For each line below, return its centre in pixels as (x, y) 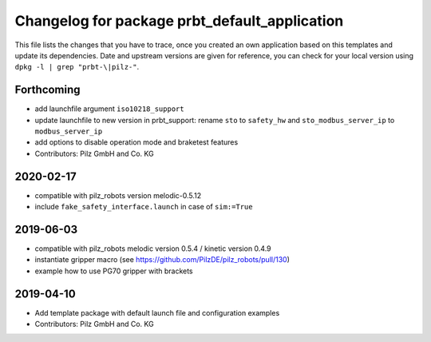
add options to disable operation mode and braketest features (136, 142)
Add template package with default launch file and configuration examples (157, 312)
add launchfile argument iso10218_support (109, 109)
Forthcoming (47, 90)
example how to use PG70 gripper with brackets (114, 271)
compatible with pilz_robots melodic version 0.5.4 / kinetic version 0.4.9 (153, 249)
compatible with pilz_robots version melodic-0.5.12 (118, 195)
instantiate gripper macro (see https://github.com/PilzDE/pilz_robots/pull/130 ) (162, 260)
